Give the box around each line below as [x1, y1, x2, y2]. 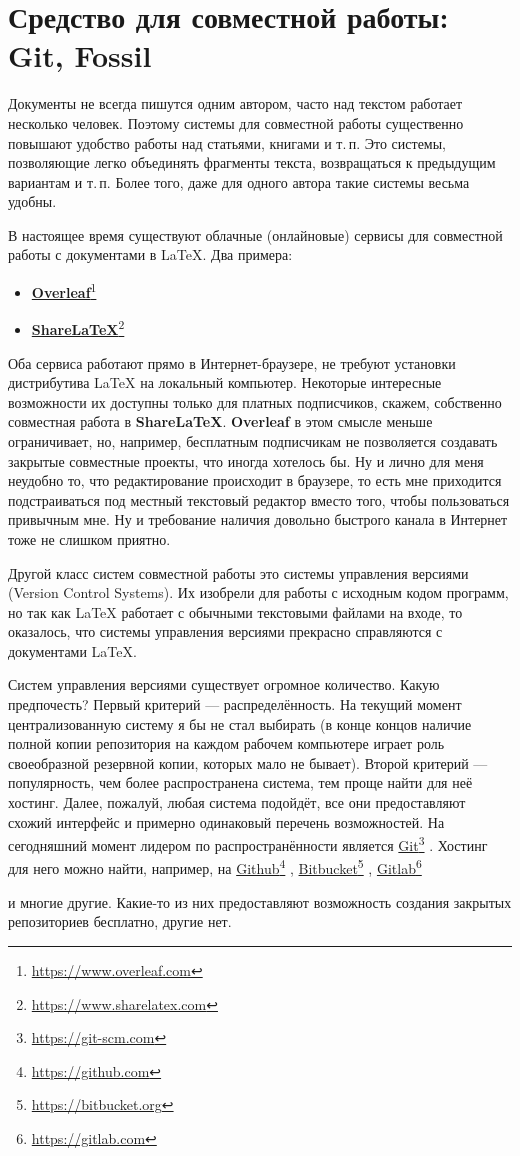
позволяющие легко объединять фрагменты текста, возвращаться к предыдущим [8, 152, 496, 173]
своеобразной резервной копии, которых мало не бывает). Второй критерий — [8, 752, 488, 773]
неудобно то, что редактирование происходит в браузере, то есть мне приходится [8, 470, 502, 491]
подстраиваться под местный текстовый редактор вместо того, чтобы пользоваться [8, 489, 510, 510]
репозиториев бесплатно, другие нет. [8, 911, 232, 932]
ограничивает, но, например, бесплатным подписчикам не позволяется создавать [8, 430, 498, 451]
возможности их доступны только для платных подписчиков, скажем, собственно [8, 391, 502, 412]
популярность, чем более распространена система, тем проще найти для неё [8, 772, 473, 793]
